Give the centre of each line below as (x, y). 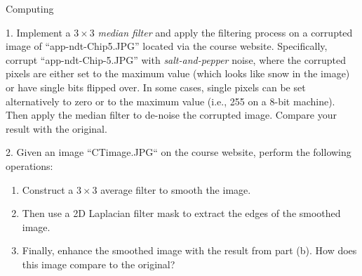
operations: (29, 165)
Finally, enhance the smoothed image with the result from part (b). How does (189, 250)
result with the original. (56, 128)
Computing (30, 8)
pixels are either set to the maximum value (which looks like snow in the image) (178, 73)
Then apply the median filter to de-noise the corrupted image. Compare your (171, 115)
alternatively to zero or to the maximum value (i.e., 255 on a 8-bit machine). (170, 101)
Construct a (48, 189)
